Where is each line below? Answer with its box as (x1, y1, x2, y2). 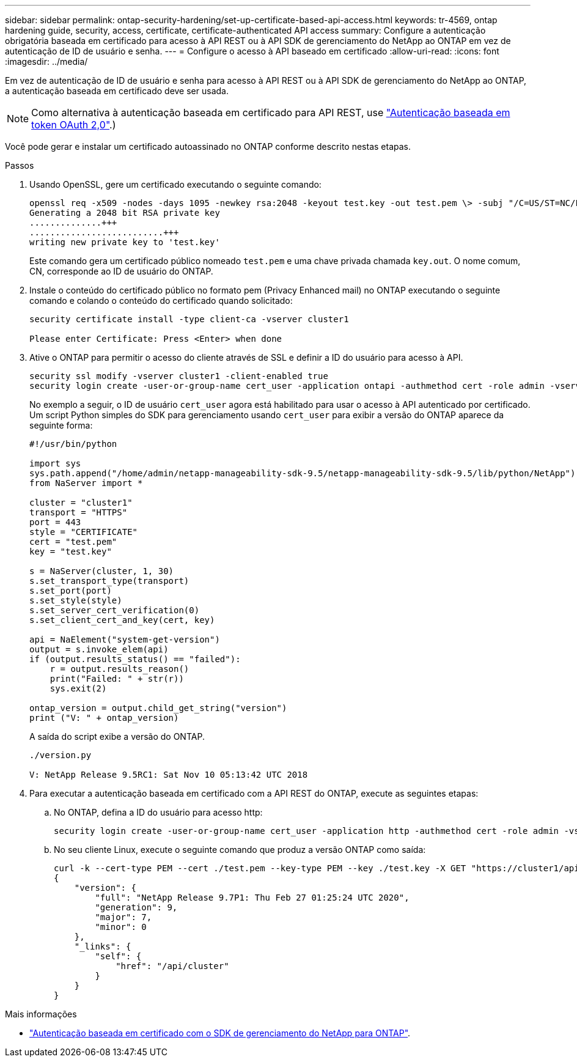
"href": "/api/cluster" (116, 961, 229, 971)
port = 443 (29, 517, 81, 527)
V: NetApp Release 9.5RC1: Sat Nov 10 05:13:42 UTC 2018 (29, 770, 308, 780)
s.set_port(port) (29, 586, 112, 596)
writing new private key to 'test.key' (29, 237, 220, 247)
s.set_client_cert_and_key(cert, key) (29, 615, 215, 625)
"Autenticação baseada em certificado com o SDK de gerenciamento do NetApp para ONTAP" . (29, 1028, 411, 1038)
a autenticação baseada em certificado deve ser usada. (5, 86, 229, 96)
